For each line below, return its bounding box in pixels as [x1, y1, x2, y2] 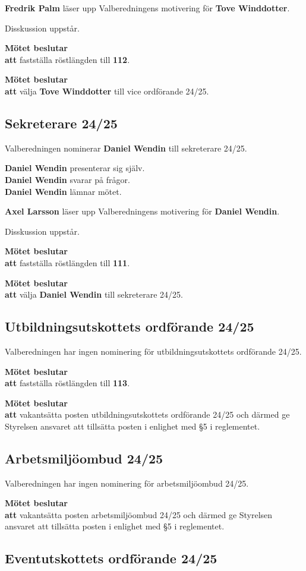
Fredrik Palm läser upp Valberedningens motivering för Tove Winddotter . [5, 2, 290, 14]
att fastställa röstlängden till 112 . [5, 53, 130, 65]
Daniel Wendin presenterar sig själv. [5, 162, 145, 174]
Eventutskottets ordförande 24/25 [5, 549, 217, 567]
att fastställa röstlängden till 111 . [5, 256, 130, 269]
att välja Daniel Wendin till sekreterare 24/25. [5, 288, 183, 301]
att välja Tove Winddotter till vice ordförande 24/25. [5, 84, 209, 97]
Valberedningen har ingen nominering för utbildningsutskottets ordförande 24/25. [5, 345, 302, 357]
